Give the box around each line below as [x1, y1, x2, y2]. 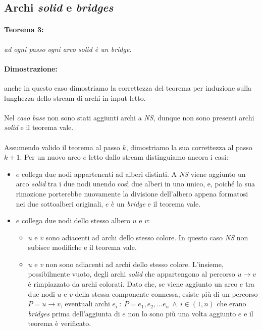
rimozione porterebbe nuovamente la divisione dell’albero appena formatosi [16, 188, 248, 199]
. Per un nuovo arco [20, 152, 81, 162]
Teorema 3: [4, 24, 44, 35]
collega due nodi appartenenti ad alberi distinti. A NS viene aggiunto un [21, 168, 246, 179]
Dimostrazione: [4, 63, 58, 74]
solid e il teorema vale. [4, 122, 74, 133]
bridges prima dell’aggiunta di [28, 308, 120, 318]
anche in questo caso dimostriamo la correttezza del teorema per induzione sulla [4, 82, 252, 93]
